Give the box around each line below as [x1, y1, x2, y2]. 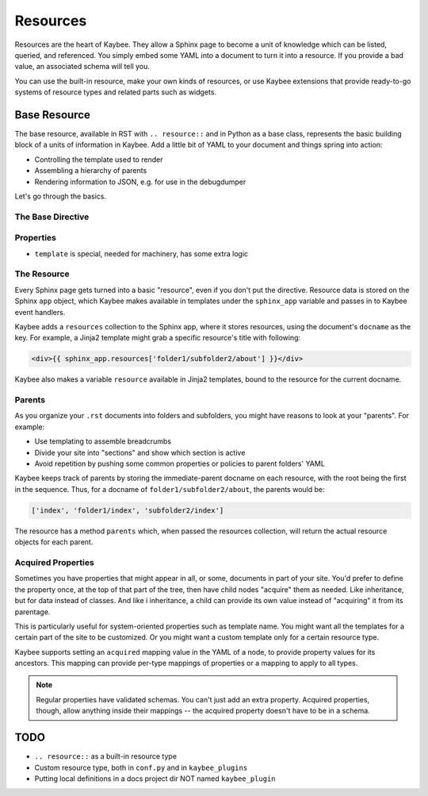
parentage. [14, 607, 51, 617]
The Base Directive [14, 211, 90, 222]
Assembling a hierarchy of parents [34, 166, 147, 175]
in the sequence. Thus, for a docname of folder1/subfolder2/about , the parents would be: [14, 484, 325, 494]
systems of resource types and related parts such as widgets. [14, 87, 217, 97]
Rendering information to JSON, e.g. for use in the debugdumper [34, 177, 246, 187]
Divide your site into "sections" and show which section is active [34, 448, 246, 457]
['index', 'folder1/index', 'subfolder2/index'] [31, 506, 224, 515]
